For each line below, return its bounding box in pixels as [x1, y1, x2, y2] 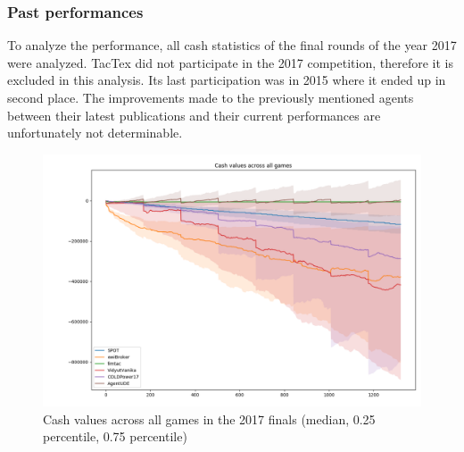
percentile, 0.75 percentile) [43, 427, 187, 446]
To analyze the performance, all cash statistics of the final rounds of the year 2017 [7, 36, 457, 54]
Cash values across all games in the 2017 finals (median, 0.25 [43, 409, 376, 428]
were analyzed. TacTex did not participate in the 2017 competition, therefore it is [7, 53, 453, 71]
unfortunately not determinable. [7, 123, 183, 142]
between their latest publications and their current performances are [7, 105, 381, 124]
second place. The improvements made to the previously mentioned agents [7, 88, 414, 106]
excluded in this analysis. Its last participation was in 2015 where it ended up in [7, 71, 446, 89]
